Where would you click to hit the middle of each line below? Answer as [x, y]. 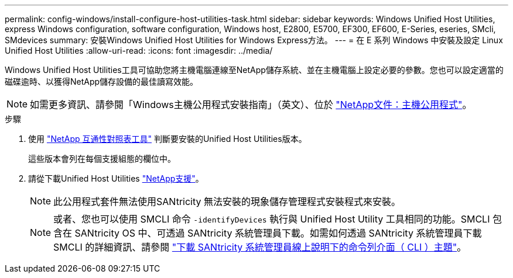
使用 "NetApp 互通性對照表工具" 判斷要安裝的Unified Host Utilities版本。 [167, 139]
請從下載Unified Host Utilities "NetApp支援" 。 [116, 178]
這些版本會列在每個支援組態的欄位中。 [102, 159]
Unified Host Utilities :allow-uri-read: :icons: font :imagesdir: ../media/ [139, 51]
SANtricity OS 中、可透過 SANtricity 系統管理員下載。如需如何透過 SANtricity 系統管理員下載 [278, 233]
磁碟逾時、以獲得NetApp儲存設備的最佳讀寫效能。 [102, 81]
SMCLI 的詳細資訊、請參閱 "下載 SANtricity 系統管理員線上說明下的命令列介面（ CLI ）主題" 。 [260, 247]
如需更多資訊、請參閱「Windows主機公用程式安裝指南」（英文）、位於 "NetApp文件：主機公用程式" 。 [251, 105]
